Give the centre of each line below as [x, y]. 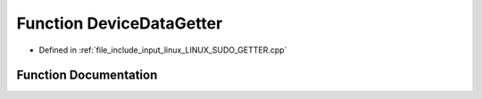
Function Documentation [87, 75]
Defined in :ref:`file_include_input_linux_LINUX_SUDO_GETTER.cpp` [163, 50]
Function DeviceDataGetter [120, 23]
